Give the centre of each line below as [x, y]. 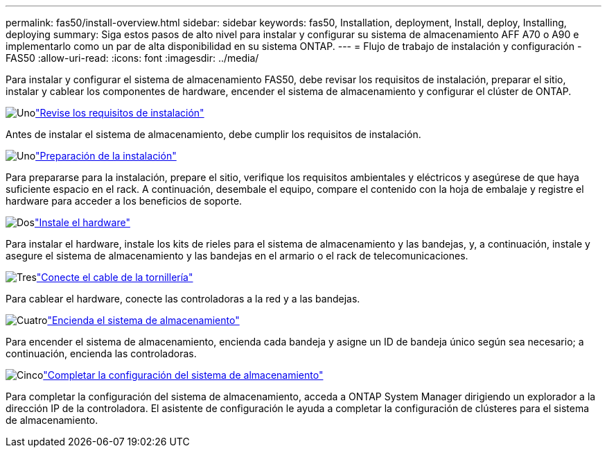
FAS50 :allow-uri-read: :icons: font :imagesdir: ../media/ [132, 58]
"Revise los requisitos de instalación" [120, 113]
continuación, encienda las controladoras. [101, 353]
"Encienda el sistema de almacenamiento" [143, 320]
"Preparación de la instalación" [106, 156]
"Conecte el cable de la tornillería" [115, 277]
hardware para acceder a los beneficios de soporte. [124, 201]
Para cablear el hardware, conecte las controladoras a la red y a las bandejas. [183, 299]
